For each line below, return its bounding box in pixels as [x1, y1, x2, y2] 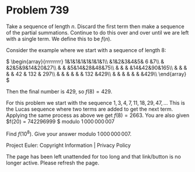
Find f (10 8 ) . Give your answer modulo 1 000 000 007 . [6, 129, 132, 137]
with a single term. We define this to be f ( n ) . [6, 35, 112, 42]
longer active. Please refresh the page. [6, 159, 100, 166]
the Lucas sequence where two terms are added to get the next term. [6, 105, 173, 112]
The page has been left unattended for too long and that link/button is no [6, 153, 181, 160]
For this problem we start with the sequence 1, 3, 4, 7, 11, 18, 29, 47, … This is [6, 99, 185, 106]
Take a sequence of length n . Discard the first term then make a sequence [6, 23, 185, 30]
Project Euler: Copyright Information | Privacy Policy [6, 142, 131, 149]
